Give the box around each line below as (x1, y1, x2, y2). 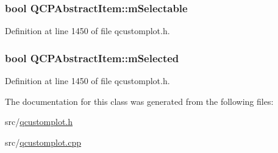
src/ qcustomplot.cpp (5, 135, 82, 148)
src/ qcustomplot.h (5, 115, 73, 128)
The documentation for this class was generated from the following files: (5, 94, 274, 107)
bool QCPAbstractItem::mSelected (5, 50, 179, 65)
